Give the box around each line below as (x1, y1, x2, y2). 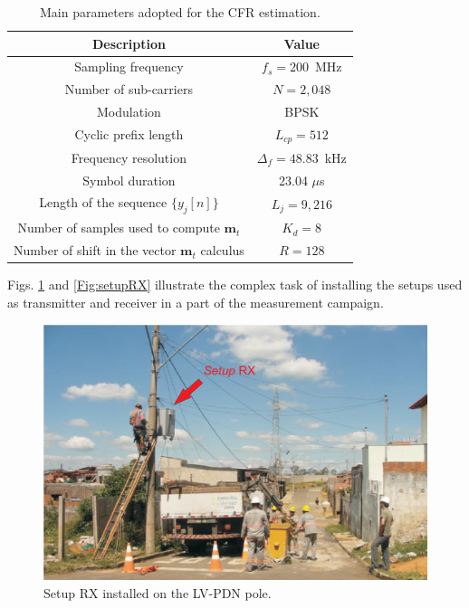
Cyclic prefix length (74, 125, 184, 144)
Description (91, 33, 166, 52)
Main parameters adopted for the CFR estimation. (39, 3, 321, 21)
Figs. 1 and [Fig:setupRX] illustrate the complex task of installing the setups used (7, 275, 463, 294)
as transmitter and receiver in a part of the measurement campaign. (7, 292, 384, 311)
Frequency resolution (71, 147, 187, 166)
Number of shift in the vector (14, 241, 177, 260)
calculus (200, 241, 244, 260)
